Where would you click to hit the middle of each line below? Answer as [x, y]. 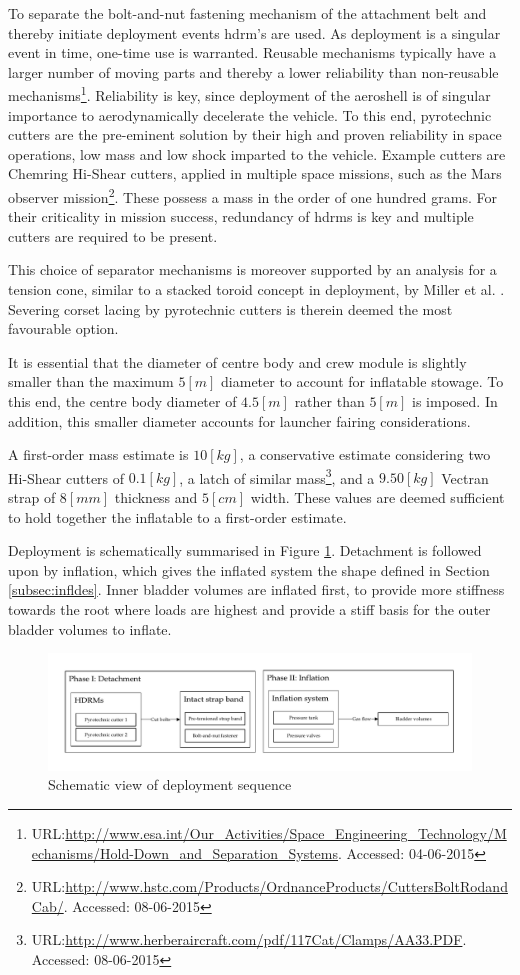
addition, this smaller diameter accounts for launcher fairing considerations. [239, 420]
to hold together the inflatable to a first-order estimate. [177, 516]
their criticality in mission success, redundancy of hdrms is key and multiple [241, 216]
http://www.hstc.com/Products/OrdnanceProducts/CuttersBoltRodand [286, 886]
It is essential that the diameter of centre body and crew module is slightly [237, 361]
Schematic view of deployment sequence [170, 784]
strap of [32, 497]
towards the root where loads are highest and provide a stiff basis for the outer [249, 609]
